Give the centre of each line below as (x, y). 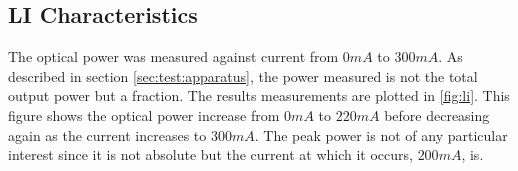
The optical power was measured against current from (173, 56)
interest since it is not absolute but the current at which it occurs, (210, 154)
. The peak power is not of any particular (381, 134)
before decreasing (437, 114)
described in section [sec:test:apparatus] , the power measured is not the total (243, 75)
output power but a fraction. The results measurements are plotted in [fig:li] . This (259, 95)
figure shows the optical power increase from (144, 114)
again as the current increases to (107, 134)
